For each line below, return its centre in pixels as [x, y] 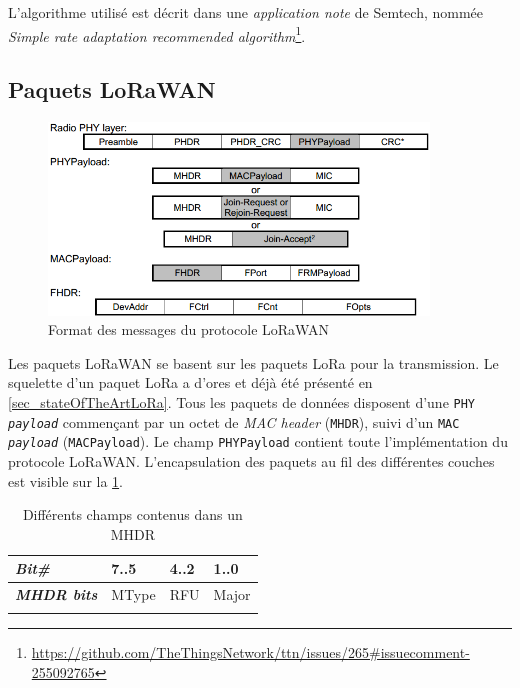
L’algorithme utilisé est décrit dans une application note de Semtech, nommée [246, 12]
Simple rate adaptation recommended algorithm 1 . [157, 34]
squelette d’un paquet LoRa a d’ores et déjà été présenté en [190, 382]
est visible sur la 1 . [65, 480]
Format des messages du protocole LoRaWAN [188, 329]
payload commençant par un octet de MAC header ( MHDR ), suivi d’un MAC [234, 421]
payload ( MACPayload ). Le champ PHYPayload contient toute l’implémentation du [258, 441]
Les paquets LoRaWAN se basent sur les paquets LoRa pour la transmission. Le [253, 362]
